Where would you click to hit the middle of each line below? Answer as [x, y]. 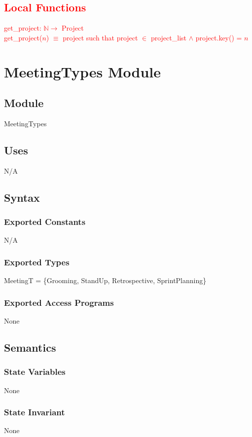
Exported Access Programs [59, 302]
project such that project [100, 37]
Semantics [30, 347]
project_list [168, 37]
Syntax [22, 197]
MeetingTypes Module [83, 71]
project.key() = [219, 37]
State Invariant [35, 412]
